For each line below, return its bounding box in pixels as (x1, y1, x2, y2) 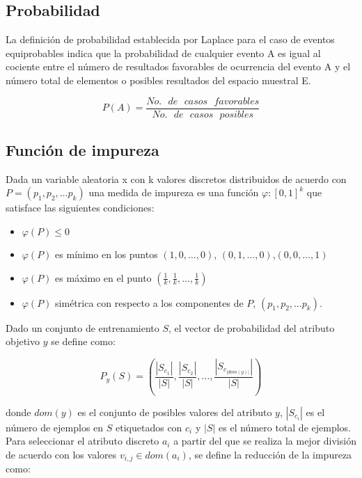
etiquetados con (116, 420, 182, 434)
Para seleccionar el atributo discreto (6, 433, 159, 448)
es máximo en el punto (55, 270, 152, 285)
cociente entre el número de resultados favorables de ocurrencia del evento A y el (6, 59, 351, 74)
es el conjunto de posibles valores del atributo (77, 404, 272, 419)
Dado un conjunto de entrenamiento (6, 320, 159, 335)
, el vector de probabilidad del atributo (168, 320, 335, 335)
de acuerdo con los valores (6, 447, 117, 461)
